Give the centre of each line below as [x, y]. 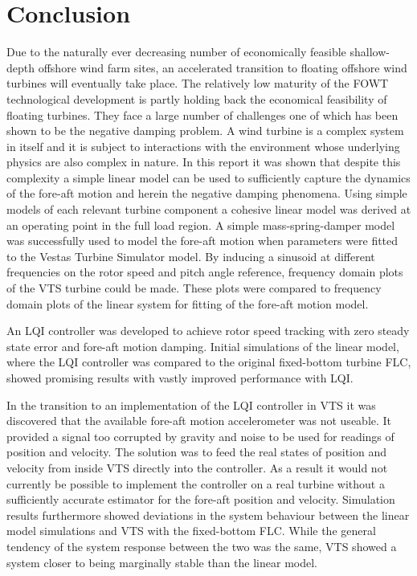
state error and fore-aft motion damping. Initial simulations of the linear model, [203, 346]
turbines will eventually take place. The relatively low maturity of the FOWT [198, 83]
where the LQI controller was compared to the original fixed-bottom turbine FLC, [209, 362]
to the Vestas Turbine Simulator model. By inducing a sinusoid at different [191, 256]
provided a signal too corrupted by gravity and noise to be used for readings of [200, 436]
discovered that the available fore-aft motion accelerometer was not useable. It [199, 421]
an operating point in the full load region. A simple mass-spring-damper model [201, 225]
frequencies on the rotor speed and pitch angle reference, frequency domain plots [205, 272]
